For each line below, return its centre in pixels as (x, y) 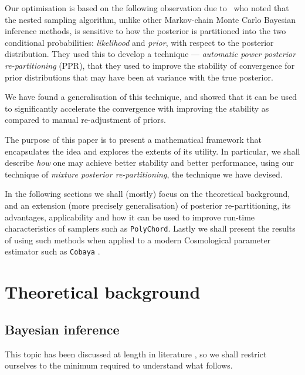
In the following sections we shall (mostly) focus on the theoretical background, (148, 194)
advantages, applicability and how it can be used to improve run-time (130, 217)
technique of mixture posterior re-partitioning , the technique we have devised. (144, 174)
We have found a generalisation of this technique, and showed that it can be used (151, 97)
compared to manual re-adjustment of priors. (85, 120)
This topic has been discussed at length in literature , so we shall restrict (136, 354)
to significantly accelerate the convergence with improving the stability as (137, 108)
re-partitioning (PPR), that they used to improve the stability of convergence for (150, 65)
